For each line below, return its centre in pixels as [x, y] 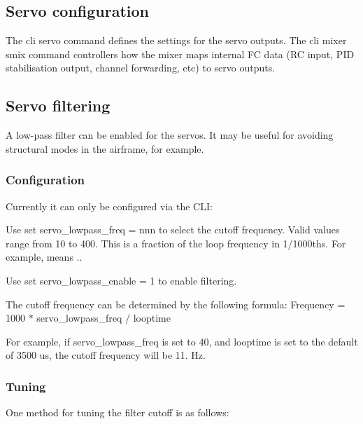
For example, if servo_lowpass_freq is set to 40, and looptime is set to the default [182, 341]
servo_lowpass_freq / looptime [104, 318]
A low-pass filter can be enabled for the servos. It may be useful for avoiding [170, 135]
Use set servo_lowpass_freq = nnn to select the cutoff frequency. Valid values [173, 230]
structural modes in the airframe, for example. [105, 148]
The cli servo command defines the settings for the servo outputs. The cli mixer [176, 40]
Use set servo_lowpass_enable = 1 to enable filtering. [121, 280]
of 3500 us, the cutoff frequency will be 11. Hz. [106, 355]
